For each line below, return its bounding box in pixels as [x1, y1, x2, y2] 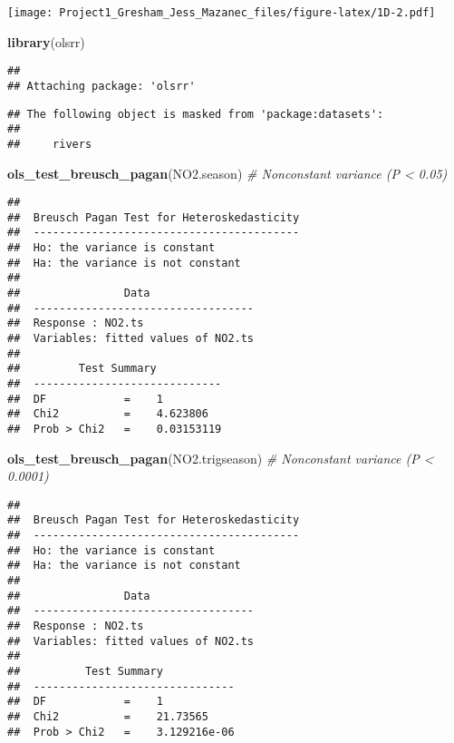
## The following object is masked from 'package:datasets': [7, 107, 384, 121]
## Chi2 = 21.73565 [7, 710, 208, 723]
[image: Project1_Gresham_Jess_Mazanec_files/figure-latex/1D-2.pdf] [7, 6, 436, 19]
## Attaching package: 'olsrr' [7, 79, 196, 93]
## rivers [7, 137, 92, 151]
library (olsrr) [7, 32, 85, 51]
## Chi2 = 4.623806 [7, 407, 208, 421]
